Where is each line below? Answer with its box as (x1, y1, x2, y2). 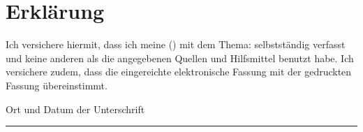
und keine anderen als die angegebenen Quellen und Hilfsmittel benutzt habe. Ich (6, 50, 354, 65)
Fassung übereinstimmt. (6, 78, 108, 92)
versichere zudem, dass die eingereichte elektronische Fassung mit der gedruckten (6, 64, 352, 79)
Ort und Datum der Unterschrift (6, 101, 145, 116)
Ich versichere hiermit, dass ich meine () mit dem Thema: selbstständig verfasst (6, 37, 346, 52)
